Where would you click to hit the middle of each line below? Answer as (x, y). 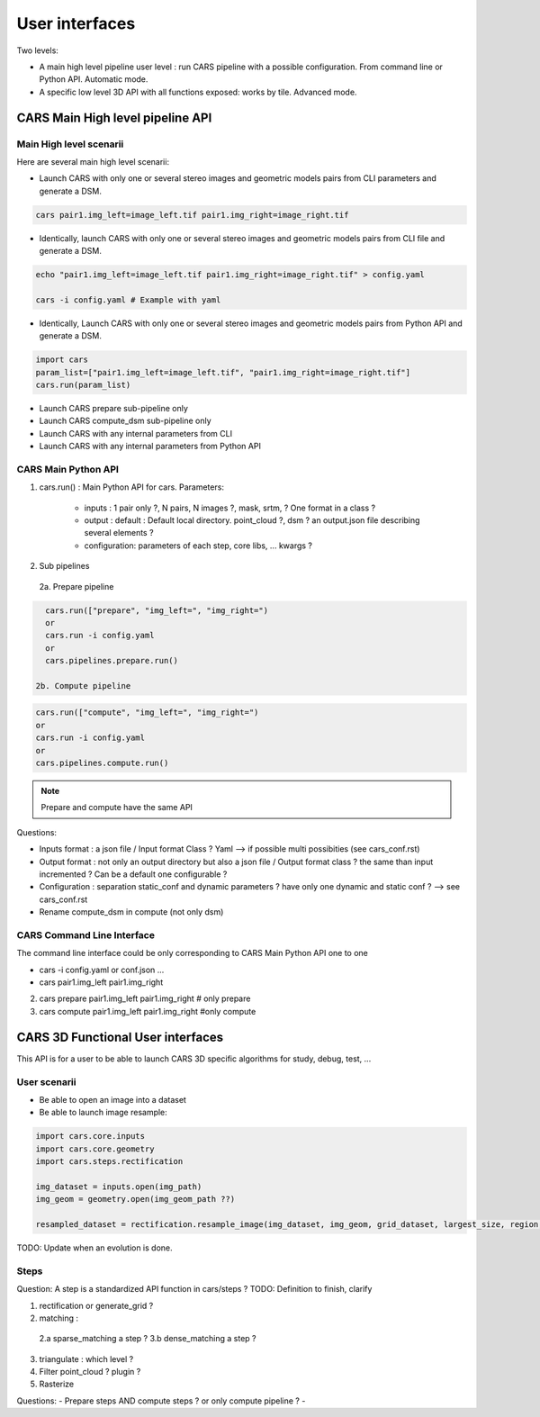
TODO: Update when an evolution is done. (94, 1248)
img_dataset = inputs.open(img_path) (119, 1187)
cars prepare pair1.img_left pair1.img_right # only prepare (145, 998)
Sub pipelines (64, 566)
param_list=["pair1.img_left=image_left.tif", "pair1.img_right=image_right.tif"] (223, 372)
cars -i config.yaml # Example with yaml (128, 300)
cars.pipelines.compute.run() (102, 763)
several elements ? (119, 533)
